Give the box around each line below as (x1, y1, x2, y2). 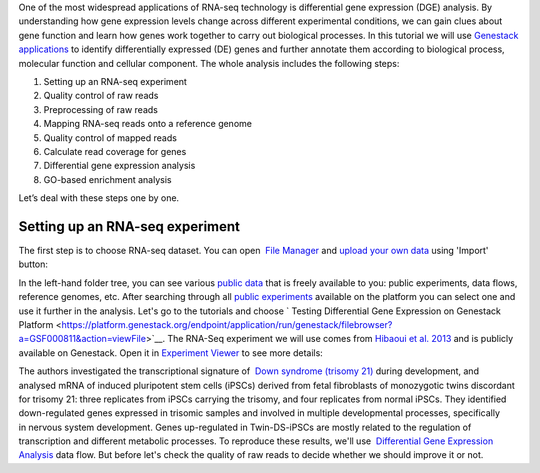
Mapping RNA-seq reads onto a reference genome (43, 118, 252, 130)
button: (18, 258, 49, 270)
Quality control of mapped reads (43, 131, 177, 144)
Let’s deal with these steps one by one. (18, 192, 180, 204)
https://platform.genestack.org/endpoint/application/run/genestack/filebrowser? (61, 318, 393, 330)
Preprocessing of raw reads (43, 103, 159, 115)
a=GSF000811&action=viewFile (18, 333, 147, 345)
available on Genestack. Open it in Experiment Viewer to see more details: (18, 346, 324, 359)
